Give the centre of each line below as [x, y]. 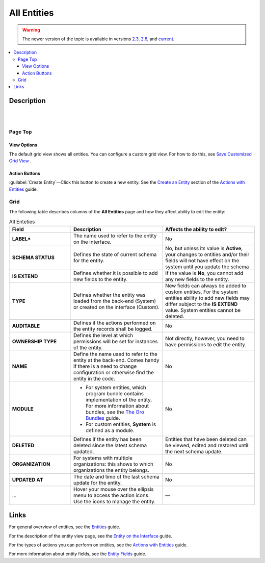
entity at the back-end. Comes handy [116, 360]
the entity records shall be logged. [113, 329]
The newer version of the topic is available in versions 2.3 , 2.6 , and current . [98, 39]
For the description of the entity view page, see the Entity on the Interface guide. [91, 536]
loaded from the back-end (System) [115, 301]
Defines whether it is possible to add [116, 273]
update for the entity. [98, 483]
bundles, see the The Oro [115, 412]
